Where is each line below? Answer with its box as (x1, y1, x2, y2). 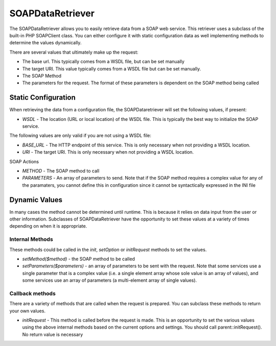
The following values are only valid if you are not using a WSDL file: (9, 133, 152, 139)
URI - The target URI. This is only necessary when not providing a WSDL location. (22, 149, 194, 155)
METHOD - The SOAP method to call (22, 167, 100, 174)
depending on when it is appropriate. (9, 223, 87, 229)
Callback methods (9, 290, 56, 297)
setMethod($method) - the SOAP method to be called (22, 256, 135, 262)
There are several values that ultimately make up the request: (9, 49, 139, 55)
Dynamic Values (9, 195, 62, 204)
